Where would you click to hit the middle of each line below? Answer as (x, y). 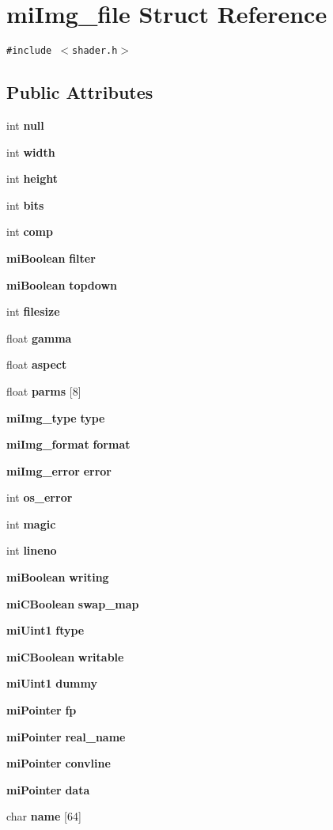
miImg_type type (56, 417)
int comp (30, 231)
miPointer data (48, 789)
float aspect (37, 364)
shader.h (95, 51)
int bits (25, 205)
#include (29, 51)
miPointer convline (59, 763)
